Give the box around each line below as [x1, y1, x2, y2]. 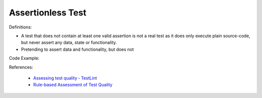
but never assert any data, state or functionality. [21, 40, 117, 45]
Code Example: [9, 56, 40, 61]
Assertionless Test [9, 7, 87, 18]
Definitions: [9, 24, 32, 30]
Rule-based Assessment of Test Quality [33, 82, 113, 88]
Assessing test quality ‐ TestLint [33, 75, 97, 81]
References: [9, 64, 33, 70]
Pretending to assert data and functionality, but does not [21, 46, 134, 52]
